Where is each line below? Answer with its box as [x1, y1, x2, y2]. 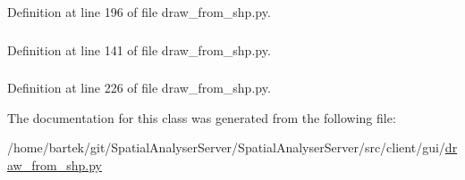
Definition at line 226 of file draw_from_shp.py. [7, 78, 271, 97]
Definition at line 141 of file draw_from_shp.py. [7, 40, 271, 59]
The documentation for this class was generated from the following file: [7, 108, 396, 127]
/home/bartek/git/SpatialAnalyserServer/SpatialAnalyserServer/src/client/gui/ [7, 138, 445, 157]
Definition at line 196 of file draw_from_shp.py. [7, 3, 271, 20]
